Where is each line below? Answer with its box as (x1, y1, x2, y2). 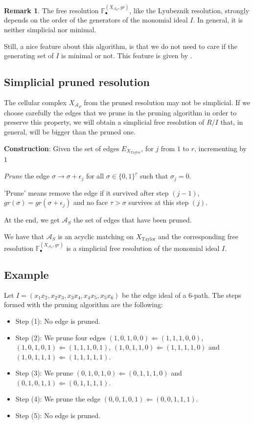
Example (4, 267, 49, 282)
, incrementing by (194, 143, 247, 153)
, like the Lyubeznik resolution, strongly (129, 5, 250, 15)
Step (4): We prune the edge (15, 394, 101, 404)
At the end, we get (4, 215, 60, 225)
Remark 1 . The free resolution (4, 5, 99, 15)
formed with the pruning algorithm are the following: (4, 299, 163, 310)
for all (86, 171, 104, 181)
